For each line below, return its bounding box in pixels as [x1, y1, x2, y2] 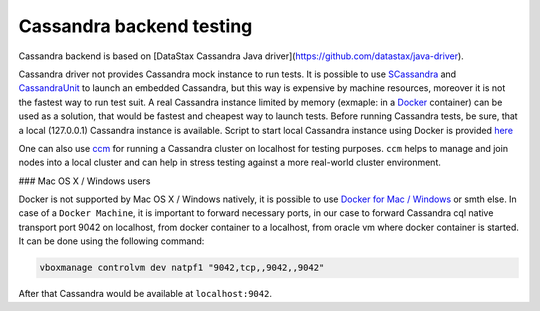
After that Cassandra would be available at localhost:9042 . [18, 288, 272, 300]
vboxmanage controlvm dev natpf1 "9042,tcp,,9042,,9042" [39, 262, 325, 274]
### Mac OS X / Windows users [18, 175, 151, 187]
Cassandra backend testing [18, 15, 253, 37]
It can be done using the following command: [18, 235, 205, 247]
